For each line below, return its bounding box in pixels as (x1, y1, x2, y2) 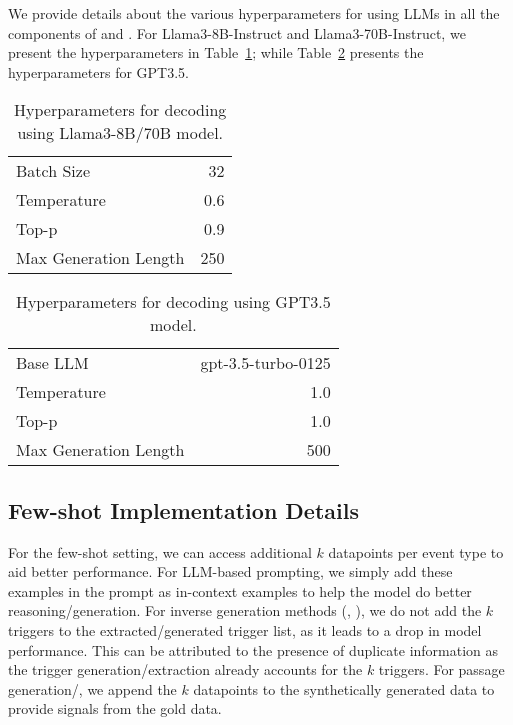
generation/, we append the (8, 678, 177, 699)
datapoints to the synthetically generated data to (193, 678, 495, 699)
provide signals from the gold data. (8, 698, 222, 719)
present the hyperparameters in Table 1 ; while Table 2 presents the (8, 42, 424, 63)
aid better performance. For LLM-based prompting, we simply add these (8, 561, 453, 582)
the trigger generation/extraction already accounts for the (8, 659, 363, 680)
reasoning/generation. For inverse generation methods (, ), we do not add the (8, 600, 482, 621)
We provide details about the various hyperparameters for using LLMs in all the (8, 3, 500, 23)
